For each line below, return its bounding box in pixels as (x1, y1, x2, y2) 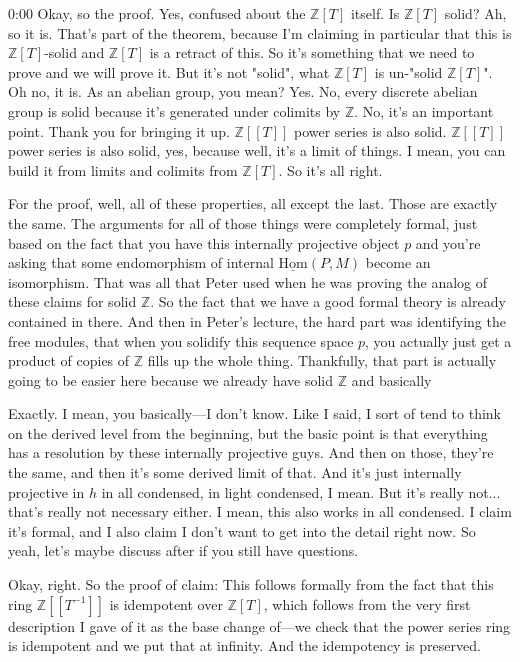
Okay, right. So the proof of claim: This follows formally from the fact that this (8, 574, 494, 595)
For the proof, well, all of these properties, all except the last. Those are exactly (8, 193, 498, 214)
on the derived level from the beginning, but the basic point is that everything (8, 422, 488, 443)
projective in (8, 481, 85, 502)
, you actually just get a (365, 330, 512, 351)
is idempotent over (109, 593, 223, 614)
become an (365, 252, 431, 273)
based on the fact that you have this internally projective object (8, 232, 400, 253)
